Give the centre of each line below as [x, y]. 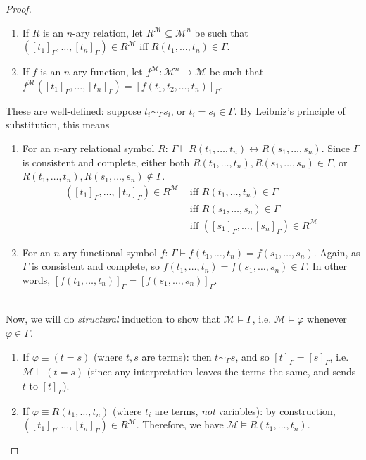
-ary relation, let [108, 32]
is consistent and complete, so [96, 266]
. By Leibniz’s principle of [290, 110]
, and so [252, 356]
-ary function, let [106, 72]
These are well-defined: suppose [74, 110]
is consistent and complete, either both [106, 162]
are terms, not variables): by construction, [245, 410]
